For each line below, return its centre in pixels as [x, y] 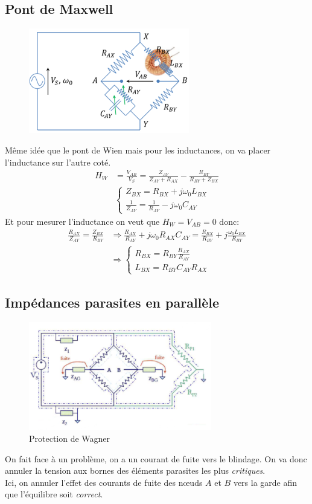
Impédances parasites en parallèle [112, 302]
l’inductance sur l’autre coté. [58, 162]
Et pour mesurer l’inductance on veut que [82, 221]
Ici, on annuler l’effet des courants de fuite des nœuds [104, 482]
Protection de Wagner [70, 438]
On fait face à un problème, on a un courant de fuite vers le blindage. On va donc [156, 458]
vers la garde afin [265, 482]
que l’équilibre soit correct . [54, 494]
